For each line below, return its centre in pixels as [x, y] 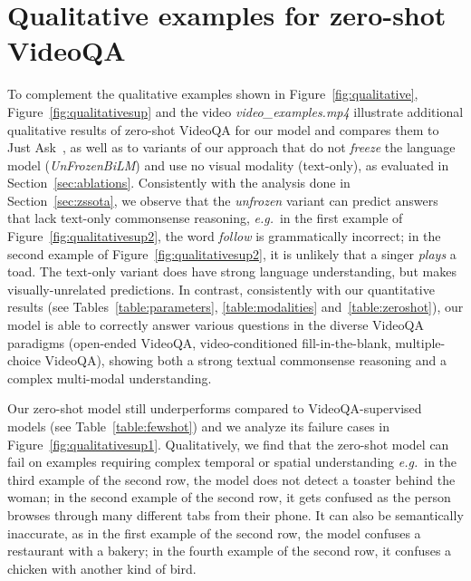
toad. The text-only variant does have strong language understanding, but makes [232, 271]
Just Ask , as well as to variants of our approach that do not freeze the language [231, 147]
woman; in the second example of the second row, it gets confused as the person [229, 497]
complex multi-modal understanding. [110, 378]
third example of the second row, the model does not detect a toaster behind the [231, 479]
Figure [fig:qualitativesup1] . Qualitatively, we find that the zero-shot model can [228, 444]
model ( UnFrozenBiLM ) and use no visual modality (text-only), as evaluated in [228, 165]
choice [24, 360]
